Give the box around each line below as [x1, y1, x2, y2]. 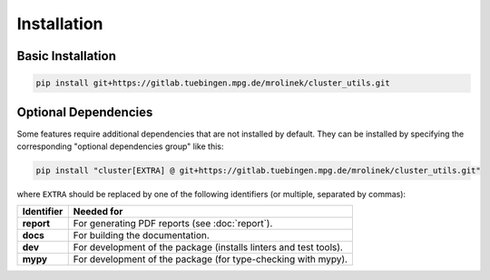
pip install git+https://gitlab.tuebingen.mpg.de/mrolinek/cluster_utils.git [35, 78, 390, 88]
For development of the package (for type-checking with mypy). [73, 253, 348, 265]
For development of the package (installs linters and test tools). [73, 241, 344, 254]
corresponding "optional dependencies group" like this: [16, 141, 224, 152]
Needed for [73, 205, 123, 218]
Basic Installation [16, 48, 117, 64]
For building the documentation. [73, 229, 211, 242]
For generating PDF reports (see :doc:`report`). [73, 217, 273, 230]
